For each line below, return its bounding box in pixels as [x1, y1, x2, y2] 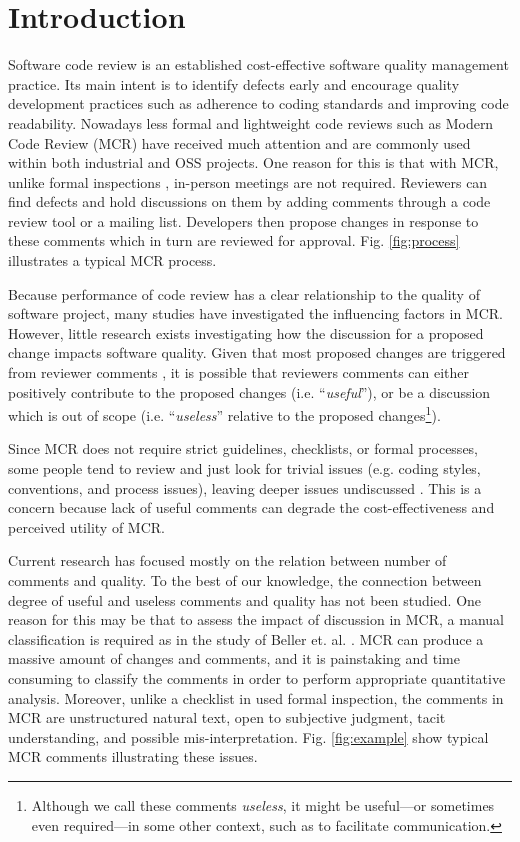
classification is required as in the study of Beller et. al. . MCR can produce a [8, 628, 484, 649]
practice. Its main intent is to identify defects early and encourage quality [8, 73, 460, 94]
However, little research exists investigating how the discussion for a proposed [8, 322, 484, 343]
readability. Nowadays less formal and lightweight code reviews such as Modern [8, 112, 494, 133]
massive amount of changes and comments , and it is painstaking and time [8, 648, 460, 669]
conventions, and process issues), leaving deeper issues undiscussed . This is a [8, 477, 482, 498]
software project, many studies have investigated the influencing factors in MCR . [8, 303, 503, 324]
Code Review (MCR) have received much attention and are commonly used [8, 132, 471, 153]
